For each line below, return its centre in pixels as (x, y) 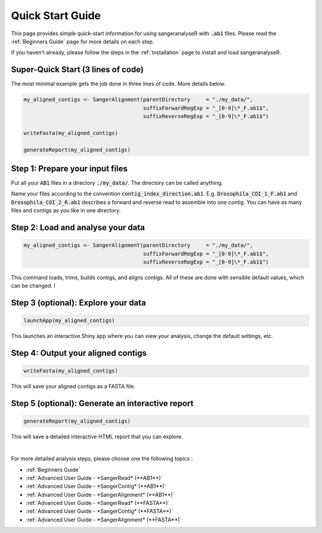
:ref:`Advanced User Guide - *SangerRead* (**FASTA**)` (98, 503)
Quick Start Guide (56, 16)
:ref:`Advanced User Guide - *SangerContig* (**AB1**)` (96, 486)
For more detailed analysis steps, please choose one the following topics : (102, 458)
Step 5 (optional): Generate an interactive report (102, 403)
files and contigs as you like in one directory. (66, 210)
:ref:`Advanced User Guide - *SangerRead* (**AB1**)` (94, 478)
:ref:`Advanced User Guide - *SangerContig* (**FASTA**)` (100, 511)
